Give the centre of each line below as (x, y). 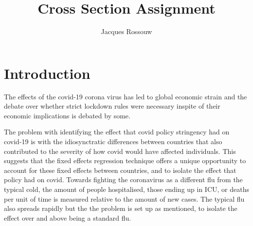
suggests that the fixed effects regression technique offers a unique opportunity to (125, 160)
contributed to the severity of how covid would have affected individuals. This (120, 151)
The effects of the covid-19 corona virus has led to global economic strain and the (126, 96)
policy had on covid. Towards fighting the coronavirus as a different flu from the (123, 179)
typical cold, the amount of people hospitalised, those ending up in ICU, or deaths (126, 189)
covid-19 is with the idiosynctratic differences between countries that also (113, 141)
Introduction (47, 73)
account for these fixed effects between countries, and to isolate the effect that (120, 170)
